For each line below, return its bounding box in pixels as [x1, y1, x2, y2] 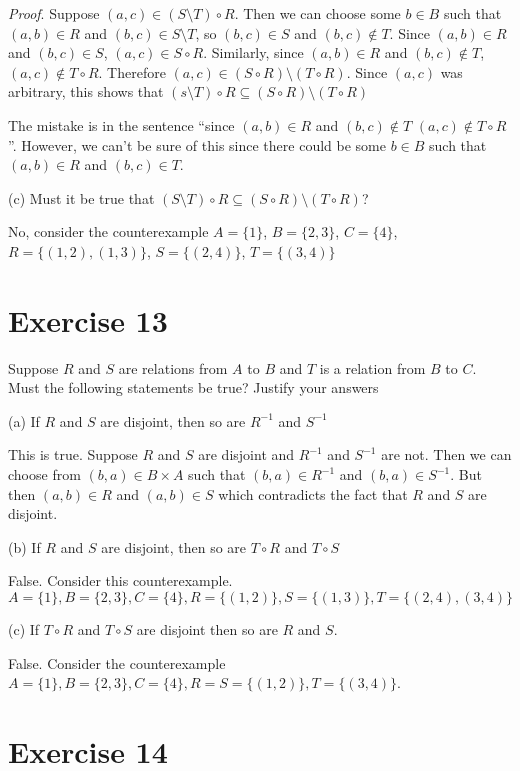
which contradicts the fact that [218, 483, 408, 504]
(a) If [8, 410, 40, 431]
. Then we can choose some [234, 3, 401, 23]
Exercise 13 [8, 299, 168, 340]
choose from [8, 464, 81, 485]
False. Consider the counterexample [8, 652, 226, 673]
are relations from [118, 357, 228, 378]
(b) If [8, 536, 41, 557]
